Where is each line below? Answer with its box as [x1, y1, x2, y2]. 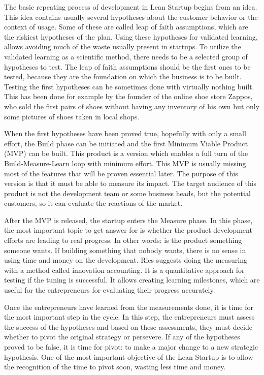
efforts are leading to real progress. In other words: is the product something [4, 235, 242, 245]
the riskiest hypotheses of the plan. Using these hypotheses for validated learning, [4, 31, 258, 42]
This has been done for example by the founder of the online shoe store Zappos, [4, 91, 253, 102]
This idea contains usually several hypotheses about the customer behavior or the [4, 11, 258, 22]
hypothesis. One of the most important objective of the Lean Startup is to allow [4, 351, 253, 362]
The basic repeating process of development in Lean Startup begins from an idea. [4, 2, 257, 12]
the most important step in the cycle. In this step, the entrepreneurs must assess [4, 311, 255, 322]
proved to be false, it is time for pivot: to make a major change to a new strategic [4, 341, 258, 352]
